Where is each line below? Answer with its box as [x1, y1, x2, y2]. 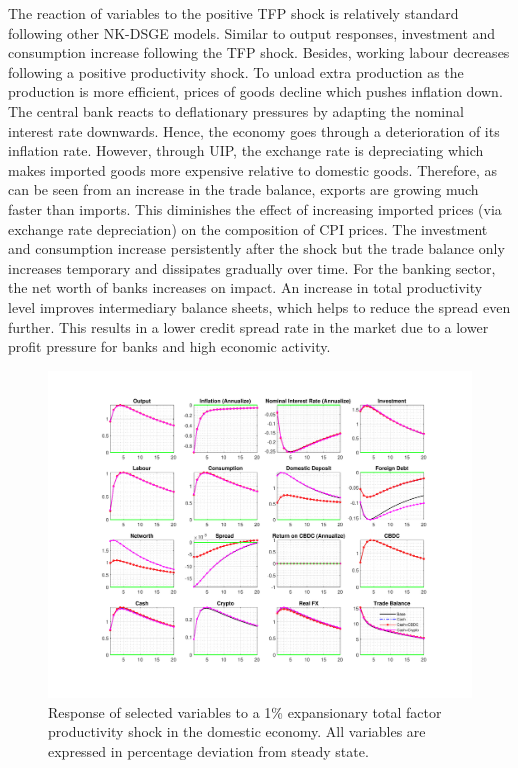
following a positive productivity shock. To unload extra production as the [8, 61, 464, 82]
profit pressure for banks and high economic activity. [8, 336, 331, 357]
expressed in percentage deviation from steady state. [48, 740, 369, 761]
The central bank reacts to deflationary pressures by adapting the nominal [8, 100, 464, 121]
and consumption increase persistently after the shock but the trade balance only [8, 238, 505, 259]
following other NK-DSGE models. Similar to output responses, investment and [8, 22, 496, 43]
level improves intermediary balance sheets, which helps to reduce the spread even [8, 296, 511, 317]
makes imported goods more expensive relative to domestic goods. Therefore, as [8, 159, 498, 180]
